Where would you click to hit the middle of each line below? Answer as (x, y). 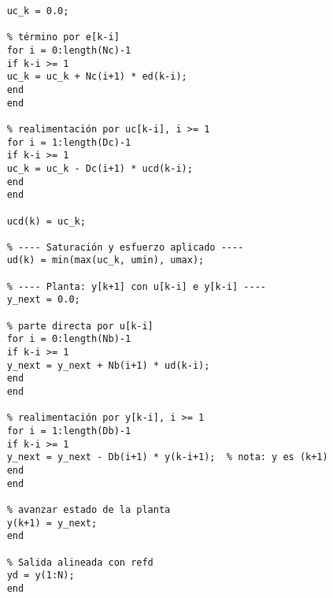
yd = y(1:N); (41, 576)
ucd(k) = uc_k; (46, 221)
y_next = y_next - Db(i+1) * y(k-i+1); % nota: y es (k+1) (167, 457)
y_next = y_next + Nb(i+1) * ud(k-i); (108, 365)
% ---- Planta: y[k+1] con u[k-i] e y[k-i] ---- (136, 286)
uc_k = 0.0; (38, 11)
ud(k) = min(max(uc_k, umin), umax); (105, 260)
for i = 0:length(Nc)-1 (69, 50)
